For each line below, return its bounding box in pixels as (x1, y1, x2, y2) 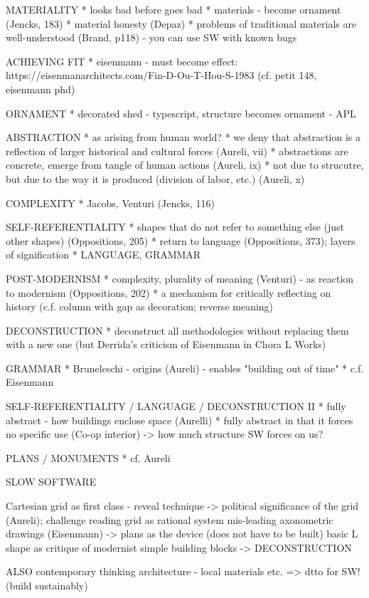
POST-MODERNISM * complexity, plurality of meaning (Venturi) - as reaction (6, 271, 354, 285)
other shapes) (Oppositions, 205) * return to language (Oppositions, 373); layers (6, 233, 355, 248)
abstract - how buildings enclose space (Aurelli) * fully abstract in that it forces (6, 412, 353, 427)
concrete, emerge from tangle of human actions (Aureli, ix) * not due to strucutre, (6, 157, 364, 172)
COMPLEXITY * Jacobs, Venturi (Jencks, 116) (6, 195, 215, 210)
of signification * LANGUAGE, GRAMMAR (6, 247, 201, 262)
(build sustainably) (6, 578, 88, 592)
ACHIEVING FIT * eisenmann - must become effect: (6, 53, 238, 68)
